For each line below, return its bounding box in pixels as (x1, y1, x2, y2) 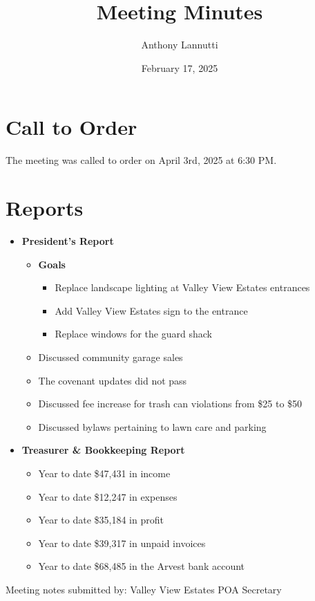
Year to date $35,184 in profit (38, 512, 164, 527)
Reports (6, 194, 84, 222)
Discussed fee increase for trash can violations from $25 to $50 (38, 396, 303, 411)
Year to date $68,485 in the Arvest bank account (38, 559, 245, 573)
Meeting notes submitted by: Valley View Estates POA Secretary (6, 582, 282, 596)
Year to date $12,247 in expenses (38, 489, 178, 503)
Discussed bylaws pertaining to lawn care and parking (38, 419, 267, 434)
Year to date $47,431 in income (38, 465, 171, 480)
